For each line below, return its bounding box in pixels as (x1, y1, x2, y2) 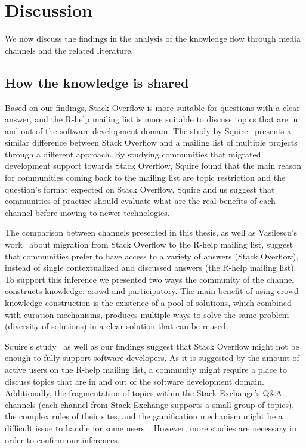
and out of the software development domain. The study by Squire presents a (5, 124, 292, 137)
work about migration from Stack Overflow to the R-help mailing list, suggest (5, 238, 293, 251)
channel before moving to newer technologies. (5, 206, 170, 218)
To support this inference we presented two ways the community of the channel (5, 273, 295, 285)
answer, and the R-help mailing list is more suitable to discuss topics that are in (5, 113, 298, 125)
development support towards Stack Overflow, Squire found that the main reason (5, 159, 302, 172)
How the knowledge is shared (5, 73, 189, 91)
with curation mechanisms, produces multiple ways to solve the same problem (5, 308, 289, 320)
